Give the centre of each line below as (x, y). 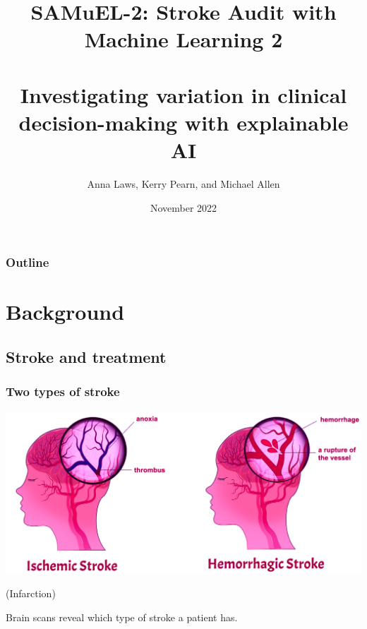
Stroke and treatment (86, 356)
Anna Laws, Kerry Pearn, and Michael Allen (183, 184)
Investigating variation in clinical (183, 94)
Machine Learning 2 (183, 39)
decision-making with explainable (183, 122)
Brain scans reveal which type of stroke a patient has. (122, 617)
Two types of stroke (63, 391)
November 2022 (183, 207)
